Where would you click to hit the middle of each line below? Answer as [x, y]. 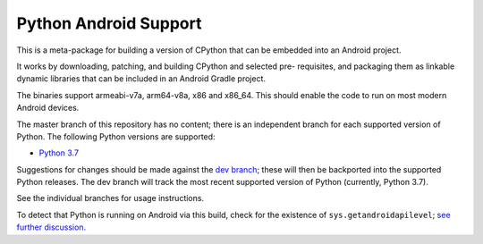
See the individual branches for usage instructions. [110, 198]
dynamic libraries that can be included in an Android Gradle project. [141, 79]
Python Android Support [109, 23]
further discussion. [51, 227]
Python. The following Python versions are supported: [116, 136]
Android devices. [48, 108]
